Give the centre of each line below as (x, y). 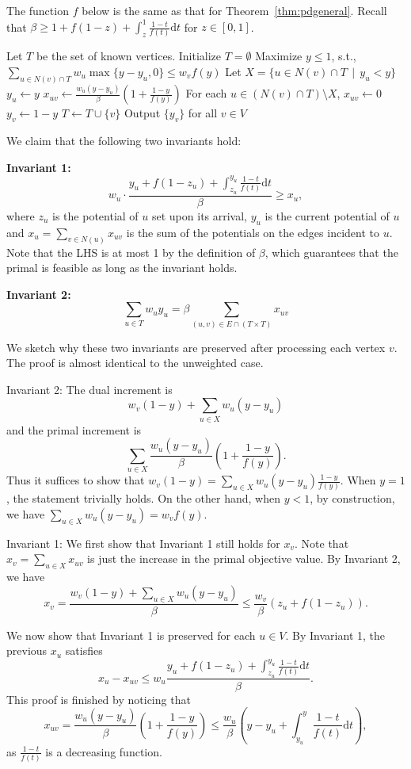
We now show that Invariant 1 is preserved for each (131, 635)
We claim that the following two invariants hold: (124, 140)
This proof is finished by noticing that (99, 699)
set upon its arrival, (200, 215)
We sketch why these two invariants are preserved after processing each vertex (196, 347)
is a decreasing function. (104, 751)
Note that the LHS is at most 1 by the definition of (131, 252)
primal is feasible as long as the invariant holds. (122, 268)
